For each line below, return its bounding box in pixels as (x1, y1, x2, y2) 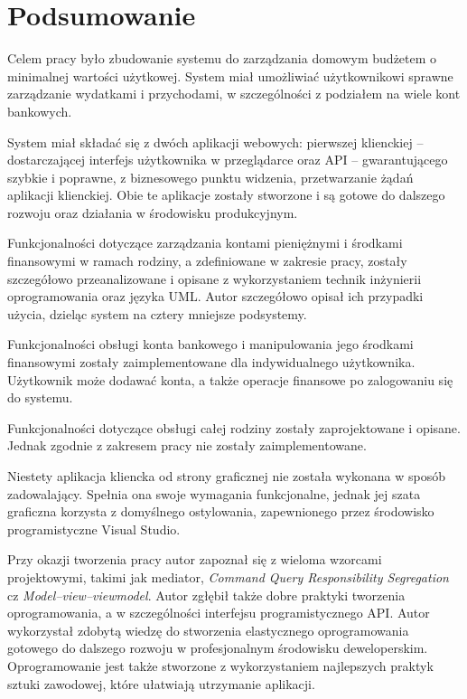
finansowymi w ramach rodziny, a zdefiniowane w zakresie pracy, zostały (7, 251, 407, 270)
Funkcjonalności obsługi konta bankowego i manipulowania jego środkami (7, 335, 414, 354)
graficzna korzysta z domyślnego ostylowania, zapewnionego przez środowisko (7, 502, 434, 521)
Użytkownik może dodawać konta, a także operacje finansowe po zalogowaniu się (7, 370, 453, 389)
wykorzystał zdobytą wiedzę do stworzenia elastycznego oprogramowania (7, 620, 409, 639)
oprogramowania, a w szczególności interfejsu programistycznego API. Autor (7, 603, 430, 622)
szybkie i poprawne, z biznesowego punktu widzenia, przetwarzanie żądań (7, 167, 414, 186)
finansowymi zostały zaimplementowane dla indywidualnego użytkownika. (7, 353, 416, 372)
